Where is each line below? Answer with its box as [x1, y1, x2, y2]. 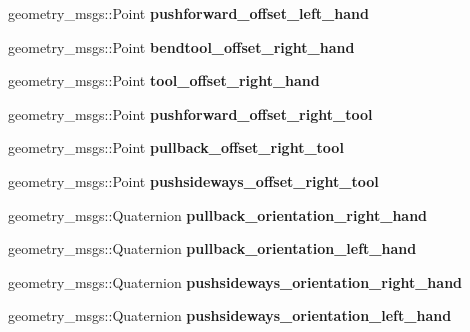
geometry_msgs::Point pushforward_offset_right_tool [8, 103, 373, 124]
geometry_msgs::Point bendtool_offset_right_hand [8, 36, 355, 57]
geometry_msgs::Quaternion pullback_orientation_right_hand [8, 204, 428, 225]
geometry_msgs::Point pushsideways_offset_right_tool [8, 170, 379, 191]
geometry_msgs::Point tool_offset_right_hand [8, 70, 320, 91]
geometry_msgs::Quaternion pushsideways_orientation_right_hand [8, 271, 463, 292]
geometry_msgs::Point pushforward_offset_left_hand [8, 3, 369, 23]
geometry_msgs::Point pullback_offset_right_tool [8, 137, 344, 158]
